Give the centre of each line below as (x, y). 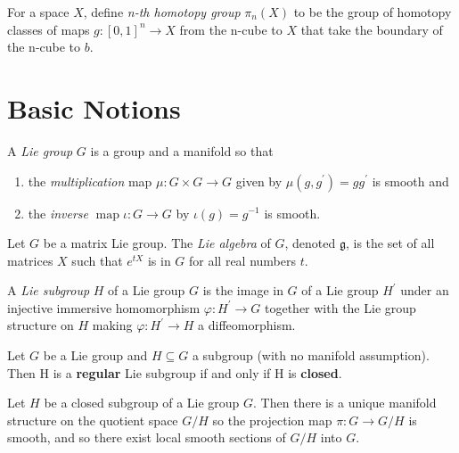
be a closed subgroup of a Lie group (142, 403)
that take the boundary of (372, 29)
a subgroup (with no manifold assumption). (311, 355)
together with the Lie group (340, 307)
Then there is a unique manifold (348, 403)
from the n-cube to (231, 29)
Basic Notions (94, 107)
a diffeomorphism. (247, 325)
